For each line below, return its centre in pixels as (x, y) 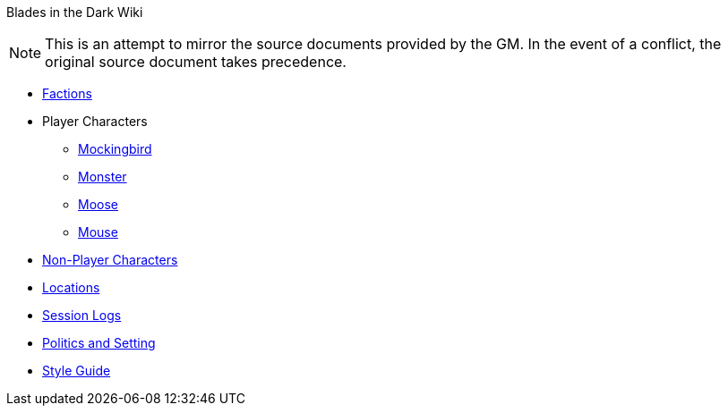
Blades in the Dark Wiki (75, 12)
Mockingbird (115, 149)
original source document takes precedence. (196, 62)
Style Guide (77, 371)
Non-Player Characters (110, 260)
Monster (103, 177)
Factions (67, 93)
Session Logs (82, 315)
